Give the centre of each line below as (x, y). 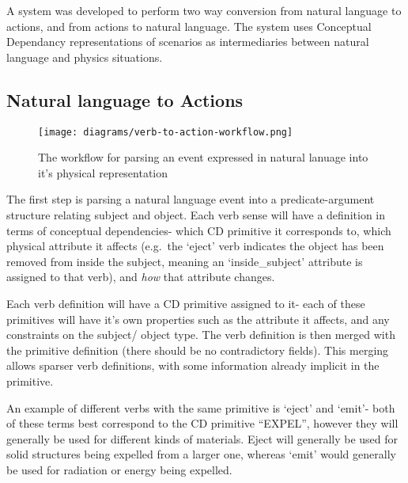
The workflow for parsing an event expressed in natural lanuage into (203, 157)
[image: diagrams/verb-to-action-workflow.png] (166, 132)
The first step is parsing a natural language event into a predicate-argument (191, 199)
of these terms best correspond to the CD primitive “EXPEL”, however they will (202, 423)
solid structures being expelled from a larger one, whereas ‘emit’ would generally (201, 454)
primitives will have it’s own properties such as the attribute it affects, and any (198, 319)
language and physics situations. (85, 57)
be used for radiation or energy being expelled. (119, 469)
